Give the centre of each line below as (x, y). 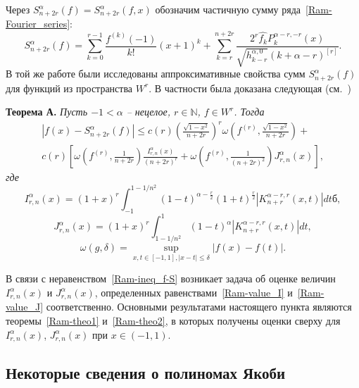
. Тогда (249, 112)
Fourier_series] (38, 24)
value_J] (25, 307)
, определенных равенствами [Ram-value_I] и (194, 292)
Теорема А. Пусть (47, 112)
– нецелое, (148, 112)
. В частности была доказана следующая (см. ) (250, 88)
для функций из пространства (69, 88)
